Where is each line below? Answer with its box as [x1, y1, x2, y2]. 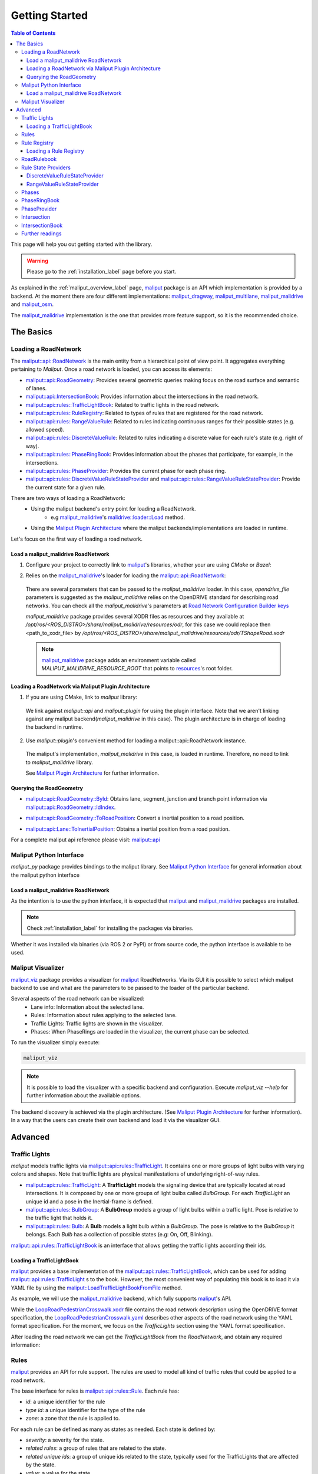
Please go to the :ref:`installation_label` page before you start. [26, 268, 177, 275]
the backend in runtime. [25, 723, 84, 731]
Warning [26, 257, 48, 264]
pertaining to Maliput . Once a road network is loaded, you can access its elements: [11, 366, 212, 373]
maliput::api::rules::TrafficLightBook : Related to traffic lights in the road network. [25, 401, 220, 408]
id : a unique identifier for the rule [25, 1398, 105, 1406]
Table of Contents [11, 29, 56, 37]
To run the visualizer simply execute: [11, 1039, 100, 1046]
